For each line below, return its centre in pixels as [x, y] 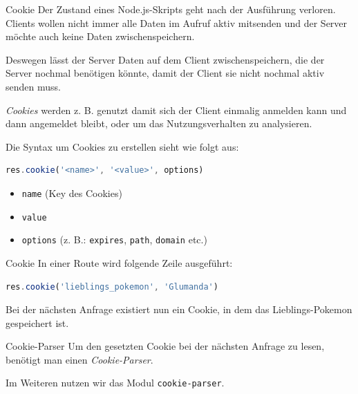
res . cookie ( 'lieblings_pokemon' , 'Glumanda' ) [112, 287]
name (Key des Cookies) [72, 193]
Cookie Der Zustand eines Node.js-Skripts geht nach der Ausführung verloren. [171, 9]
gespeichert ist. [37, 322]
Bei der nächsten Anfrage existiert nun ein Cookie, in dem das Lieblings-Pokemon [179, 309]
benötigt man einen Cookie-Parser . [79, 359]
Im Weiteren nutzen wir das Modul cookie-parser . [115, 383]
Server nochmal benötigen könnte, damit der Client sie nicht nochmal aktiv [165, 73]
